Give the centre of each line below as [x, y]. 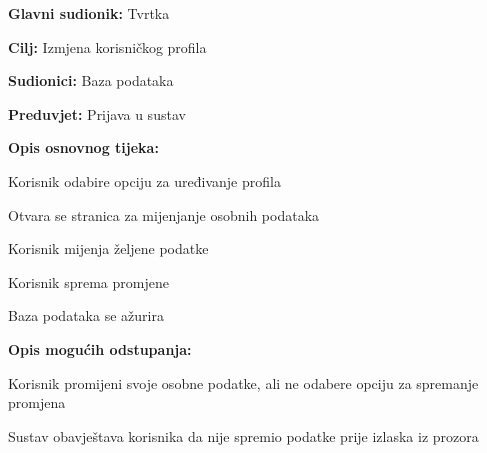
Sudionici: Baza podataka [91, 80]
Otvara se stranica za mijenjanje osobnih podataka [164, 214]
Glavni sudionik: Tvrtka [89, 13]
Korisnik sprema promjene [88, 281]
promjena [37, 402]
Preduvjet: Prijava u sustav [97, 113]
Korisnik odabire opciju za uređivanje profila [144, 180]
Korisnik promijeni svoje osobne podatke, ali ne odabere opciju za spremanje [243, 382]
